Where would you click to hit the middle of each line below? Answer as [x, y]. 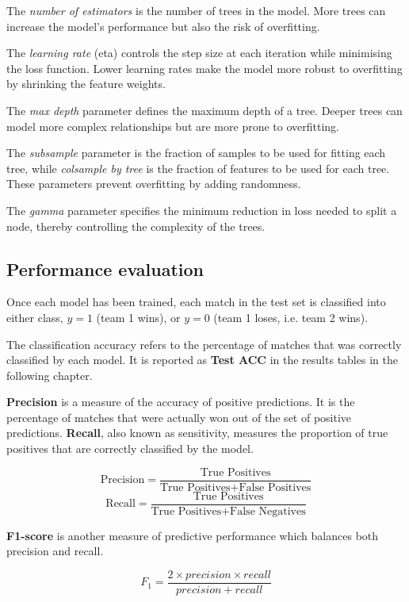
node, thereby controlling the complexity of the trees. [136, 226]
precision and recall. [55, 551]
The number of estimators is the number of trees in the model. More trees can [196, 10]
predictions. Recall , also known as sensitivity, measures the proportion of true [197, 433]
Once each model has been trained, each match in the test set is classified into [196, 302]
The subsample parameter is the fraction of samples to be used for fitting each [196, 153]
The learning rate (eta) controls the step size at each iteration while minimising [199, 53]
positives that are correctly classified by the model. [130, 449]
